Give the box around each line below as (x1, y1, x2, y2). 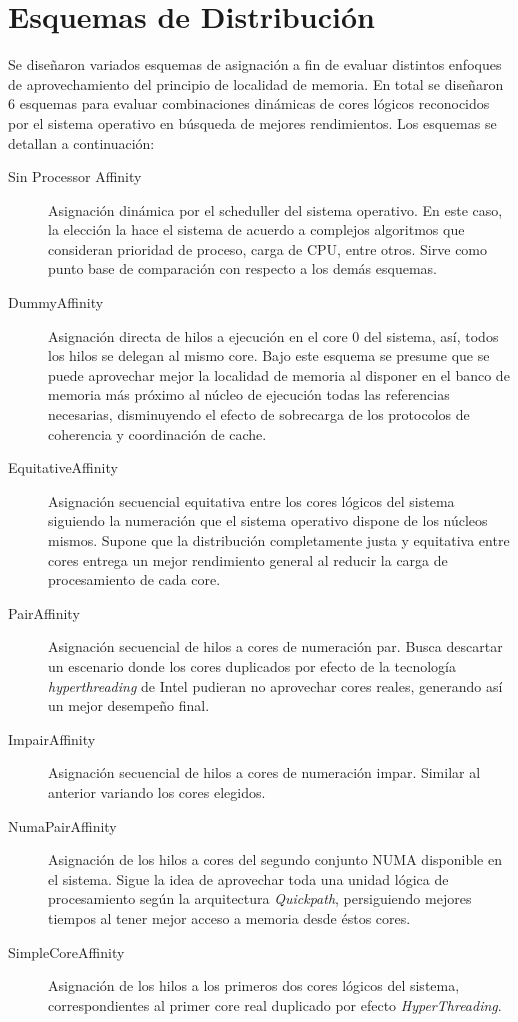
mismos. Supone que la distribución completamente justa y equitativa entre (48, 530, 510, 550)
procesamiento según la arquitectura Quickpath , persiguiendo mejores (48, 888, 472, 909)
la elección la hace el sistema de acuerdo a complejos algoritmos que (48, 219, 465, 240)
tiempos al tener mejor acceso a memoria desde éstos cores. (48, 907, 411, 928)
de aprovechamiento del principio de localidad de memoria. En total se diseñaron (8, 73, 504, 94)
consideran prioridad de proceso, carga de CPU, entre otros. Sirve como (48, 238, 488, 259)
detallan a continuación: (8, 132, 155, 153)
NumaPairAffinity (8, 815, 117, 836)
